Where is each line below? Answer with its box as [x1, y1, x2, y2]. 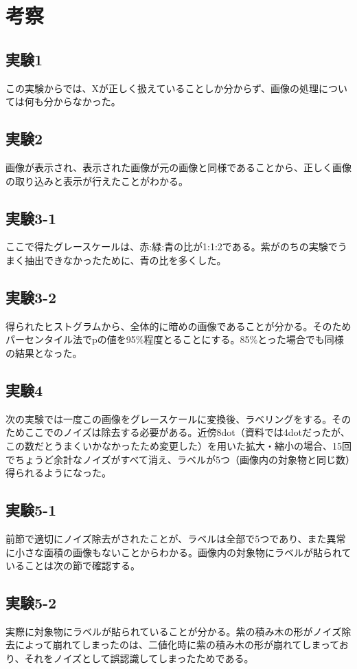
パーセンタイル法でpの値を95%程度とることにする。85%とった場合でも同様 [5, 332, 344, 347]
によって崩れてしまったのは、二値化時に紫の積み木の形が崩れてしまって [14, 637, 339, 652]
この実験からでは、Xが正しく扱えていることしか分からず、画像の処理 [5, 80, 319, 95]
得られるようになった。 [5, 465, 111, 480]
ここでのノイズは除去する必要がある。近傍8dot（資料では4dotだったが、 [24, 425, 350, 439]
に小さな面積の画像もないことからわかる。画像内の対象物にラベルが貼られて [5, 545, 352, 559]
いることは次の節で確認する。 [5, 558, 140, 573]
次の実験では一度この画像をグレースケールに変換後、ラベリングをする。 [5, 411, 332, 426]
